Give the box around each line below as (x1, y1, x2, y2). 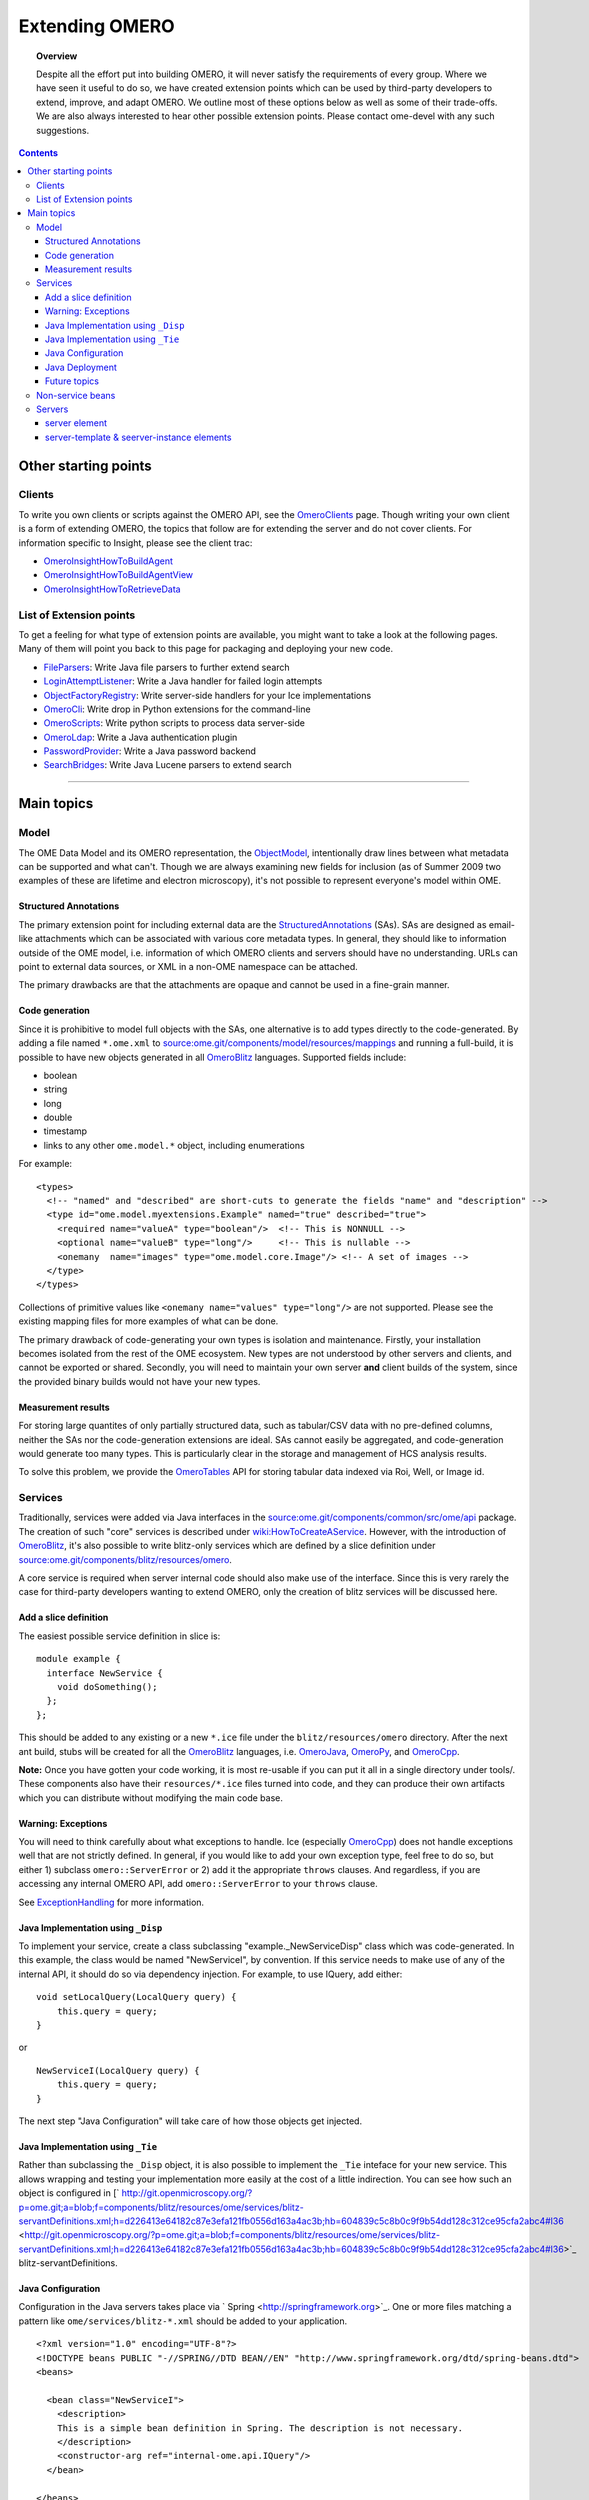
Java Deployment (45, 361, 117, 373)
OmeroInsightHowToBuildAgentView (43, 569, 194, 581)
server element (45, 417, 107, 429)
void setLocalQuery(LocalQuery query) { (36, 1991, 237, 2003)
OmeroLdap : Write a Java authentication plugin (43, 731, 238, 743)
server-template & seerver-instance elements (45, 431, 232, 443)
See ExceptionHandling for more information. (18, 1896, 205, 1908)
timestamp (43, 1125, 88, 1137)
